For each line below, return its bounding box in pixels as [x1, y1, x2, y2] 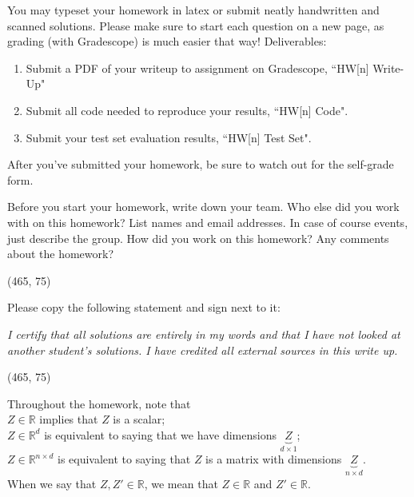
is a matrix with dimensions [205, 451, 342, 467]
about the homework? [7, 245, 114, 262]
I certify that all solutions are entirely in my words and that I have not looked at [7, 325, 400, 342]
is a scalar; [113, 411, 165, 427]
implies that [39, 411, 98, 427]
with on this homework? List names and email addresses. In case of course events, [7, 213, 408, 230]
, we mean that [144, 475, 218, 491]
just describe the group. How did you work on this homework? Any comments [7, 229, 389, 246]
